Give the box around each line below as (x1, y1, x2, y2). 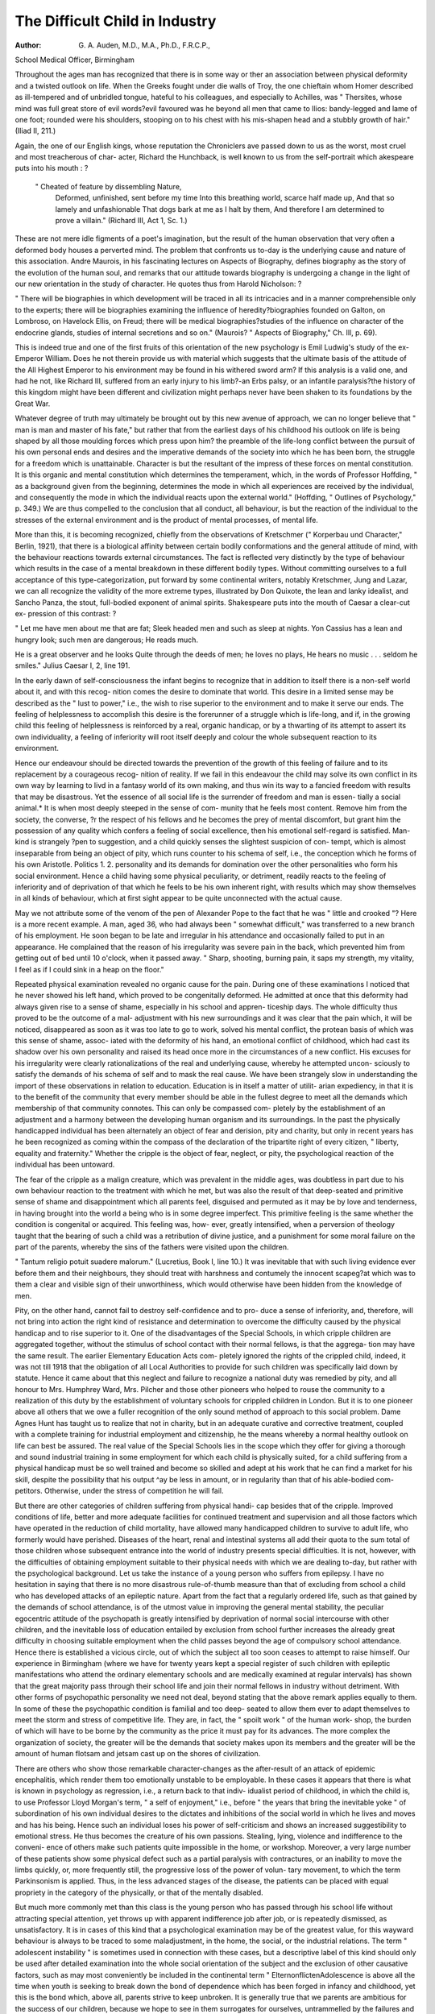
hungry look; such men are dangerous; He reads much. (14, 635, 199, 644)
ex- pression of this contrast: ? (14, 608, 117, 618)
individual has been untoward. (14, 1160, 115, 1170)
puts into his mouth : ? (14, 164, 89, 173)
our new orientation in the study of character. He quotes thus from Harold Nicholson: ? (14, 279, 302, 288)
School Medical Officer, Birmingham (14, 55, 135, 64)
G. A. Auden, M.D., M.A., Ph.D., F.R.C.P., (78, 40, 211, 50)
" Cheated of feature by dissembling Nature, (35, 181, 182, 191)
